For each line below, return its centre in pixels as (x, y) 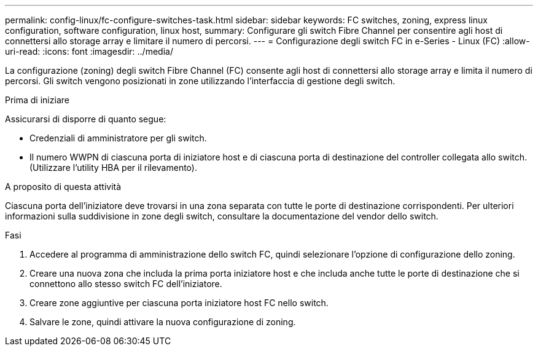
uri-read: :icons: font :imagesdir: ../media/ (89, 51)
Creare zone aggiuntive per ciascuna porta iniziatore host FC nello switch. (179, 303)
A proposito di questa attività (63, 187)
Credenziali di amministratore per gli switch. (118, 138)
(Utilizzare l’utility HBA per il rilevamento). (113, 168)
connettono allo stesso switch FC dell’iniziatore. (126, 284)
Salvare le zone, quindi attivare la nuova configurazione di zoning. (163, 322)
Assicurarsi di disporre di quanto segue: (86, 119)
